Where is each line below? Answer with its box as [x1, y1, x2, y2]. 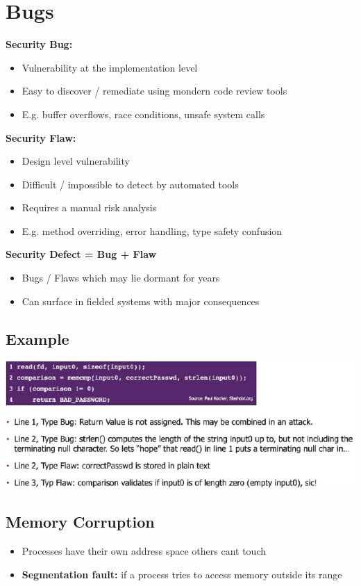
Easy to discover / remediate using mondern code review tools [22, 83, 287, 98]
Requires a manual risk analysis [22, 200, 157, 215]
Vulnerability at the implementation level [22, 60, 198, 74]
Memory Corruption [6, 511, 155, 532]
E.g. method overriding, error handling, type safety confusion [22, 223, 283, 238]
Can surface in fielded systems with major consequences [22, 293, 260, 308]
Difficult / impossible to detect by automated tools [22, 177, 239, 191]
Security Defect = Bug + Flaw [6, 247, 157, 261]
